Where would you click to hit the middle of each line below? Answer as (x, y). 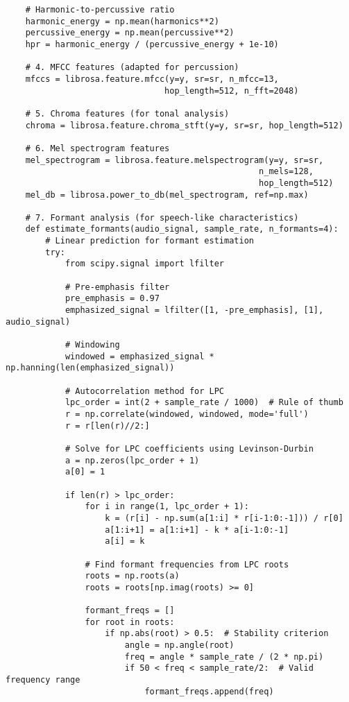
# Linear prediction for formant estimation (150, 241)
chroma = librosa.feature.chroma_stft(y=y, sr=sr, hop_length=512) (184, 125)
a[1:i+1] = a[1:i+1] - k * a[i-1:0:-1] (197, 530)
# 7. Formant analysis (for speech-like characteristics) (162, 217)
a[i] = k (125, 541)
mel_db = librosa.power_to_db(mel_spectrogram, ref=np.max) (167, 195)
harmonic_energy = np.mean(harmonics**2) (122, 21)
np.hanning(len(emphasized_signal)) (90, 368)
